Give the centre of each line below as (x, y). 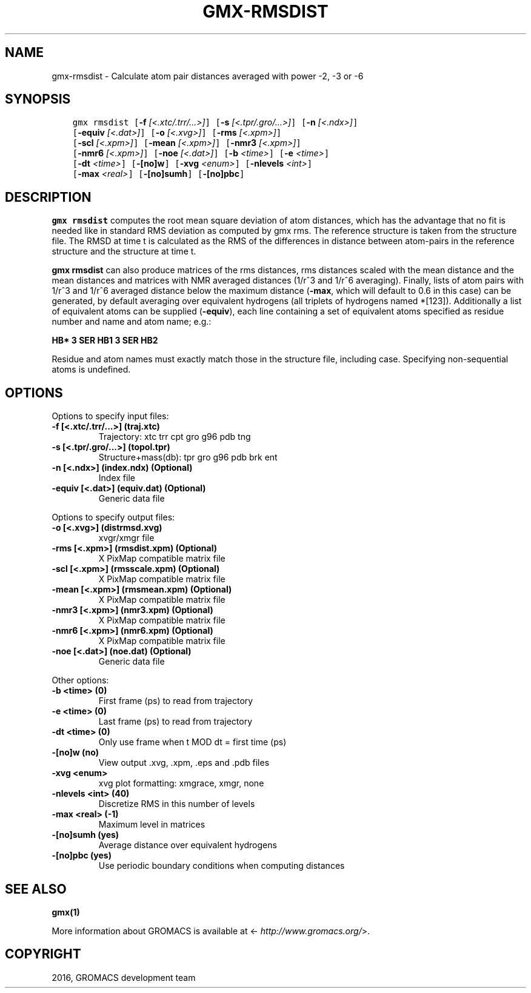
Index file (117, 478)
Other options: (80, 680)
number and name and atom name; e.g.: (132, 322)
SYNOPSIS (38, 99)
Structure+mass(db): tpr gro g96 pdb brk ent (188, 457)
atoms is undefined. (91, 370)
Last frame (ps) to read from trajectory (175, 722)
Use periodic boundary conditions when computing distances (222, 866)
